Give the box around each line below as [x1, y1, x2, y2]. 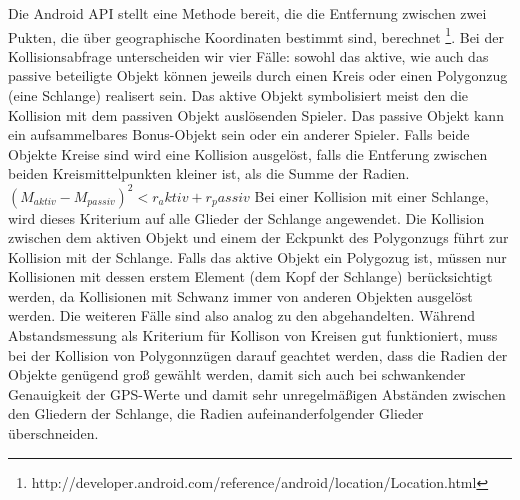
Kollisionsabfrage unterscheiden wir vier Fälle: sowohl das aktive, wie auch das [8, 45, 489, 66]
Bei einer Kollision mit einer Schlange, [254, 185, 489, 206]
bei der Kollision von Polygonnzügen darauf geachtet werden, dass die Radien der [8, 344, 508, 365]
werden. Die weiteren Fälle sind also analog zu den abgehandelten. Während [8, 305, 476, 326]
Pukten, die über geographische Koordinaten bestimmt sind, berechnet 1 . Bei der [8, 23, 504, 47]
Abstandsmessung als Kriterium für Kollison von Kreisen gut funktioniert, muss [8, 325, 498, 346]
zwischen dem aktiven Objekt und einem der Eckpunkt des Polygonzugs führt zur [8, 227, 509, 248]
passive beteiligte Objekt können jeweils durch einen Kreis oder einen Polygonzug [8, 65, 508, 86]
